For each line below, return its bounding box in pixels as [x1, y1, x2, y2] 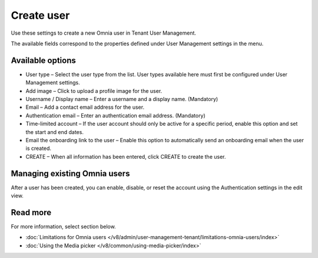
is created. [25, 145, 52, 152]
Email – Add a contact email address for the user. [25, 103, 144, 111]
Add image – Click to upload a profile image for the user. [25, 87, 163, 94]
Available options [11, 55, 77, 65]
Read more [11, 207, 52, 217]
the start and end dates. [25, 128, 84, 135]
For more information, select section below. [11, 223, 116, 230]
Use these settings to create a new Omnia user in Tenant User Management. [11, 29, 197, 36]
